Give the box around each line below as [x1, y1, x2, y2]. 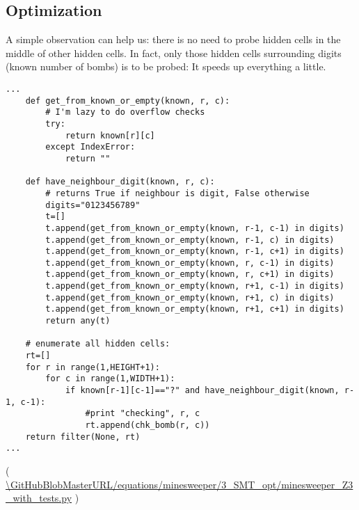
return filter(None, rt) [25, 431, 141, 442]
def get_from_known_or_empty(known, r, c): [25, 95, 230, 106]
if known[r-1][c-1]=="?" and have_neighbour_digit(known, [65, 385, 340, 396]
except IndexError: [45, 142, 136, 152]
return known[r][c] [65, 130, 155, 141]
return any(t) [45, 316, 111, 326]
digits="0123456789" [45, 200, 141, 210]
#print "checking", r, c [85, 408, 200, 419]
